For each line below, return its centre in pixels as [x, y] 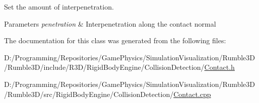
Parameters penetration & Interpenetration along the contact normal [110, 23]
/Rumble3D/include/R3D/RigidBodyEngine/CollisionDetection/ [104, 67]
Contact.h [219, 67]
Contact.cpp [192, 94]
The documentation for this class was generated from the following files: [115, 40]
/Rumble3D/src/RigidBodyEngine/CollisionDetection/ [89, 94]
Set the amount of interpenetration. [59, 7]
